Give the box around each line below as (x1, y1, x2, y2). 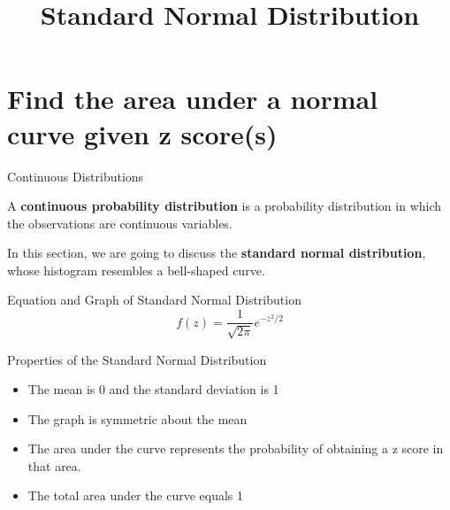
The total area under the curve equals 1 (27, 486, 244, 505)
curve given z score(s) (7, 115, 278, 151)
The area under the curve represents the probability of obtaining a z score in (27, 439, 444, 458)
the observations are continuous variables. (7, 213, 233, 232)
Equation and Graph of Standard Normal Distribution (7, 290, 301, 309)
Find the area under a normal (7, 81, 378, 117)
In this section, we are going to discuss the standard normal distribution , (7, 243, 426, 262)
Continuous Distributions (7, 166, 144, 185)
